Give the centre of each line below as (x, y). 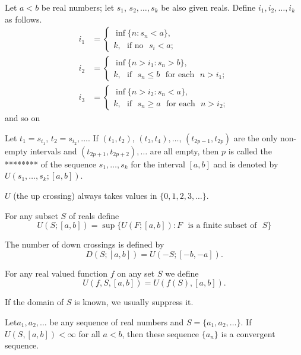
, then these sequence (161, 333)
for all (89, 333)
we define (182, 273)
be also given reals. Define (208, 7)
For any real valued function (56, 273)
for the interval (158, 164)
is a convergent (248, 333)
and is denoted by (246, 164)
